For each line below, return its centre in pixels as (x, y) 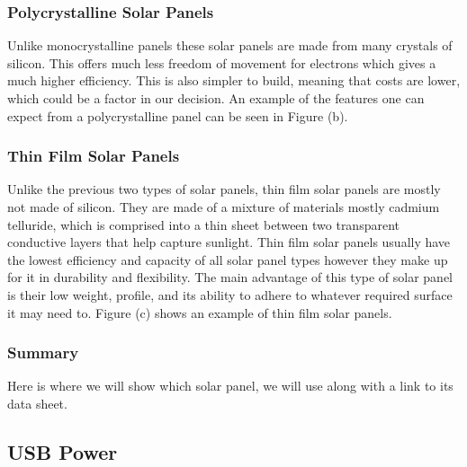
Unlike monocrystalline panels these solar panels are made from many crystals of (230, 45)
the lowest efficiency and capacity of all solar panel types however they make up (228, 259)
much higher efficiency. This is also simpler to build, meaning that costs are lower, (234, 80)
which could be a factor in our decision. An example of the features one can (216, 98)
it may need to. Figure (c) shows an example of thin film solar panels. (200, 312)
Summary (43, 352)
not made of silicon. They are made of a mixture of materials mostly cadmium (224, 207)
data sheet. (37, 403)
